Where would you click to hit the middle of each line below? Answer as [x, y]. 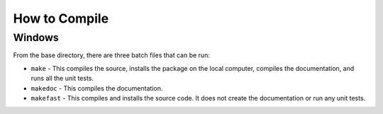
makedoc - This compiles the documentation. [97, 88]
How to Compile [61, 18]
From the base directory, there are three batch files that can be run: [112, 55]
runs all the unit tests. [62, 79]
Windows [36, 38]
